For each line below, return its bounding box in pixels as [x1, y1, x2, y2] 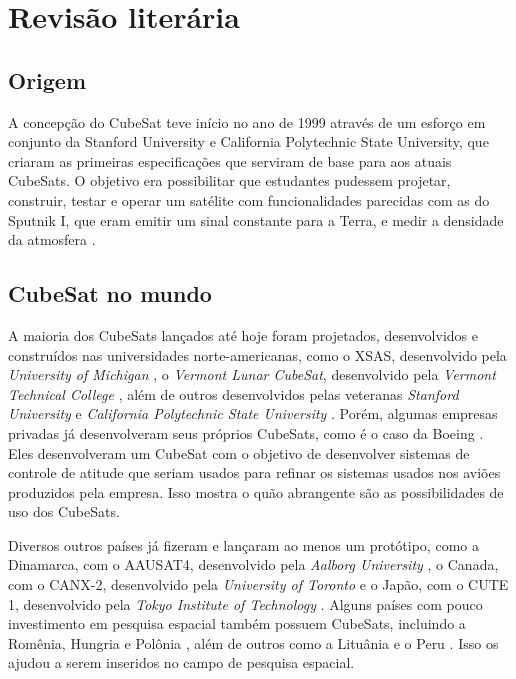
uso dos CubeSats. [8, 501, 120, 522]
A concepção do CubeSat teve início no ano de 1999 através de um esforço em [8, 111, 486, 132]
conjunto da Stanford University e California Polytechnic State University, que [8, 131, 489, 152]
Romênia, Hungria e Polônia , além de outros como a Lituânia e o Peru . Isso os [8, 632, 499, 653]
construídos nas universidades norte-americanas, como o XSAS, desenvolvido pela [8, 344, 507, 365]
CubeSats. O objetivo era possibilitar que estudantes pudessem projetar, [8, 170, 451, 191]
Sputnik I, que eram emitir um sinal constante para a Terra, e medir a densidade [8, 209, 504, 230]
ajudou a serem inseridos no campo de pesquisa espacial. [8, 652, 355, 673]
